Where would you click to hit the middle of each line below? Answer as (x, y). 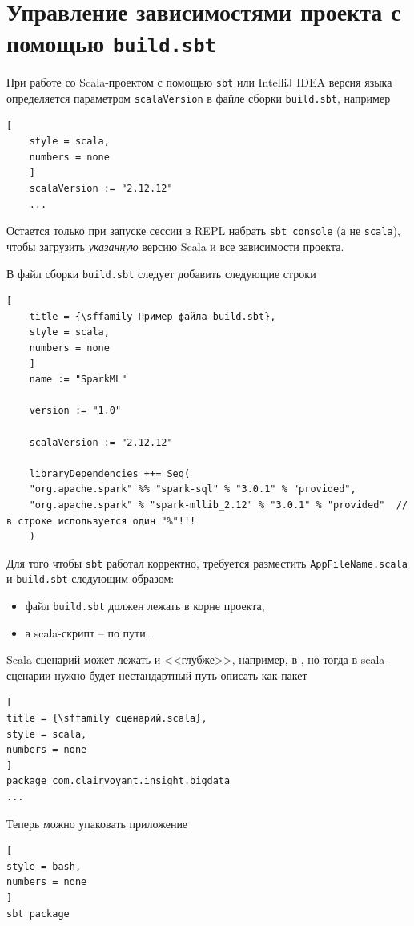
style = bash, (44, 866)
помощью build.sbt (111, 43)
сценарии (29, 675)
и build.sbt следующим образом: (90, 578)
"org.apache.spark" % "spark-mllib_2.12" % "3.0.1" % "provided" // (219, 505)
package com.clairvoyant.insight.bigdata (119, 781)
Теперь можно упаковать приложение (97, 823)
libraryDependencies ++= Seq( (110, 473)
